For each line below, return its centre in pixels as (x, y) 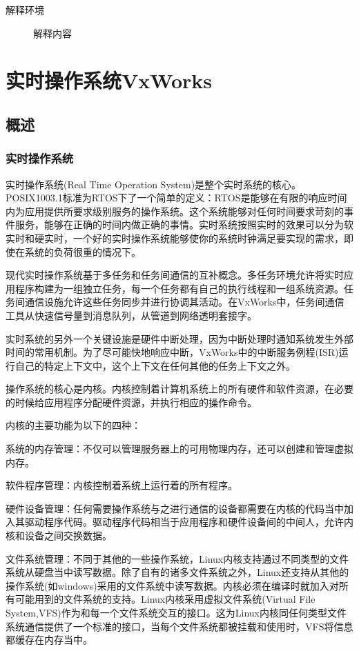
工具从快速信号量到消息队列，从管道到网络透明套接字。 (131, 315)
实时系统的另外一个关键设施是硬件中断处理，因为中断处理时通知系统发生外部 (179, 338)
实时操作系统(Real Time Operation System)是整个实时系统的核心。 (154, 184)
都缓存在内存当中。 (49, 640)
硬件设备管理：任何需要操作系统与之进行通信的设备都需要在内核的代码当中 (175, 508)
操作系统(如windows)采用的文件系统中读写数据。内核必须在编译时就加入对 (172, 585)
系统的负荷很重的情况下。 (83, 251)
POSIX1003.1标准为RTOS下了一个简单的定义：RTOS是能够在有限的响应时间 (176, 198)
